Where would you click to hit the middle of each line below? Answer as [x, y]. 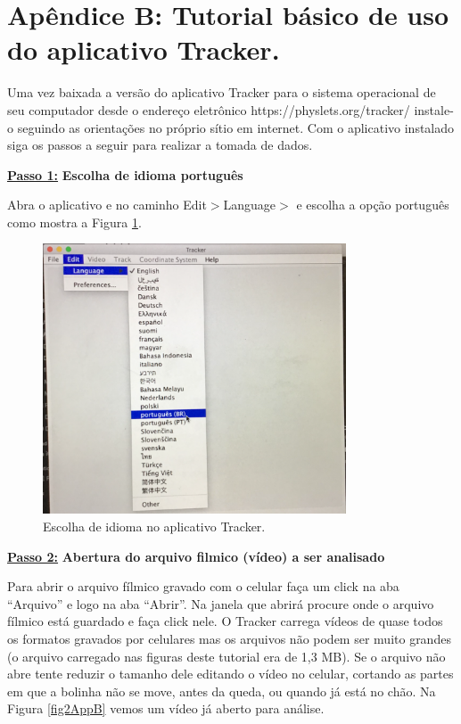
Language [250, 205]
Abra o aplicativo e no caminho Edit [107, 205]
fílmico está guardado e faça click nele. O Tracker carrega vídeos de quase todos [225, 621]
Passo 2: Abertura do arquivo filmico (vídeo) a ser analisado [196, 556]
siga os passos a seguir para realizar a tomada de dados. [160, 145]
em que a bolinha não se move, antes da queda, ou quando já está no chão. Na [222, 691]
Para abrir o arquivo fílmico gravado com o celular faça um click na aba [203, 586]
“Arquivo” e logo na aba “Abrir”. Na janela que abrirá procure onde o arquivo [221, 603]
